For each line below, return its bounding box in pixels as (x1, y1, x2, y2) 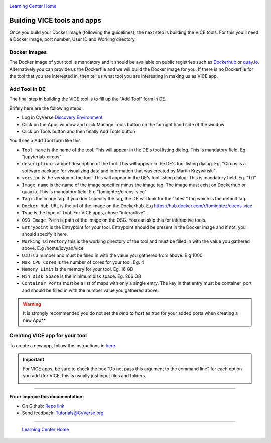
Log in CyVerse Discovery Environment (22, 114, 103, 120)
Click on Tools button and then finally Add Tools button (22, 128, 135, 134)
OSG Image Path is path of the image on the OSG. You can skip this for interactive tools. (22, 217, 207, 223)
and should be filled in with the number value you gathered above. (22, 287, 159, 293)
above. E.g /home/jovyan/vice (22, 245, 84, 251)
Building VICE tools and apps (9, 16, 102, 25)
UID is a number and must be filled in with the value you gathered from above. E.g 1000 (22, 252, 203, 258)
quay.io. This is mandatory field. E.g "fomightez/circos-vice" (22, 189, 147, 195)
